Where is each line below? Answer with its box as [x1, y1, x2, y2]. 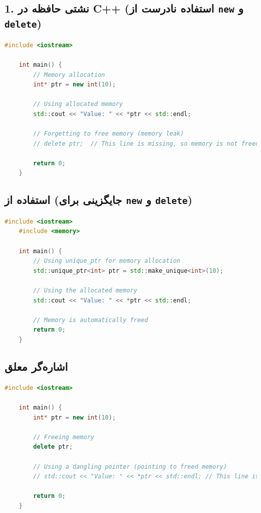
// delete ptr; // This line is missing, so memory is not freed [33, 140, 259, 147]
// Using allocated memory [33, 100, 123, 108]
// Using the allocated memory [33, 287, 137, 294]
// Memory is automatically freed [33, 316, 148, 324]
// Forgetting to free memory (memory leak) [33, 130, 184, 138]
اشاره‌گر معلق [5, 358, 68, 374]
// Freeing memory [33, 433, 94, 441]
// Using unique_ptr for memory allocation [33, 257, 180, 265]
